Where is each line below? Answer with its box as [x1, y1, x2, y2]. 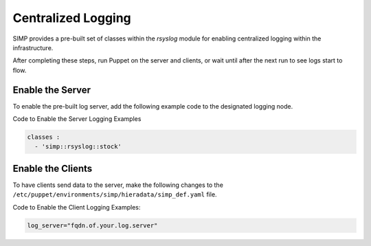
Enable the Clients [12, 162, 93, 175]
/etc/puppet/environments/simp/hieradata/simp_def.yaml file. [12, 190, 217, 199]
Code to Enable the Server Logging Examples [12, 115, 142, 123]
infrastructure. [12, 43, 54, 52]
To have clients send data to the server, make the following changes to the [12, 181, 223, 189]
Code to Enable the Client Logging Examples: [12, 203, 141, 211]
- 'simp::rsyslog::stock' [34, 143, 122, 150]
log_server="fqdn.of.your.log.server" [27, 221, 158, 230]
